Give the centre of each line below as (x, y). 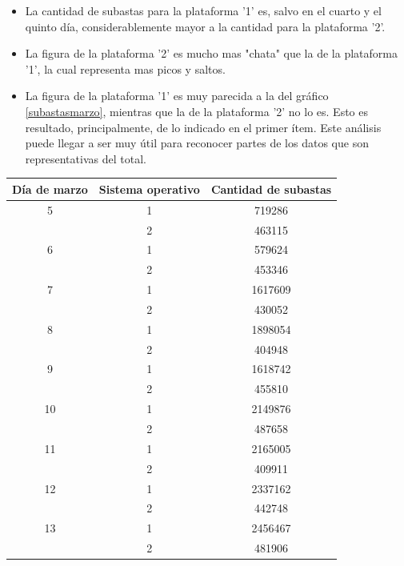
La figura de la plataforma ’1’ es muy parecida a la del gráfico (177, 96)
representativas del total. (86, 158)
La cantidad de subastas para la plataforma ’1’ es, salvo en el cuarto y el (203, 10)
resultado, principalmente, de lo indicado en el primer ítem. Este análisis (203, 127)
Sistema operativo (149, 189)
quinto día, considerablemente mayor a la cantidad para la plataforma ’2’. (205, 26)
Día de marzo (50, 189)
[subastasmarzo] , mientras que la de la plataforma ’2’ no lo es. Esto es (197, 111)
